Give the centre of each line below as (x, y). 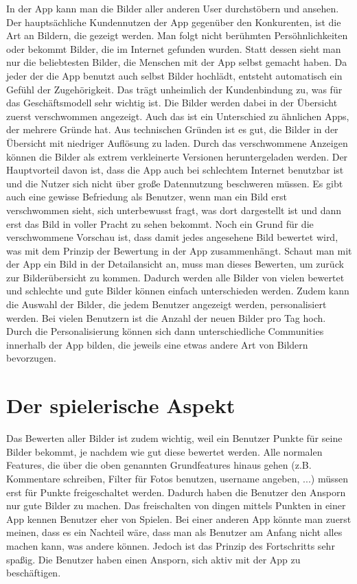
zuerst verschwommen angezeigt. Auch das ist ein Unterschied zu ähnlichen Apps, (178, 116)
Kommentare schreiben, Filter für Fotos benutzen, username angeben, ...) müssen (177, 478)
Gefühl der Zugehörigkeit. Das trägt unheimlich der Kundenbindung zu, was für (174, 89)
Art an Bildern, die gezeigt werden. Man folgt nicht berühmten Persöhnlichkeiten (177, 35)
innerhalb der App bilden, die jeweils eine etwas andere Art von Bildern (157, 344)
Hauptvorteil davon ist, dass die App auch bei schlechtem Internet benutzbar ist (175, 170)
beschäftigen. (34, 573)
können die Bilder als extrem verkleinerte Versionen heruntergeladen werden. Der (177, 156)
